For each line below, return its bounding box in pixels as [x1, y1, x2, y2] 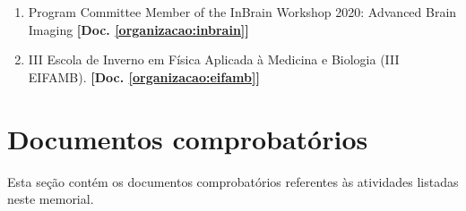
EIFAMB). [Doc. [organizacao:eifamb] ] [28, 67, 260, 86]
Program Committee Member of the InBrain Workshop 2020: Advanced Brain [28, 3, 457, 21]
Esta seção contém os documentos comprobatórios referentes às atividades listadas [7, 172, 459, 190]
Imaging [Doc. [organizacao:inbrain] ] [28, 20, 249, 38]
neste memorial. [7, 190, 94, 208]
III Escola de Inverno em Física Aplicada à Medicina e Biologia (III [28, 50, 400, 69]
